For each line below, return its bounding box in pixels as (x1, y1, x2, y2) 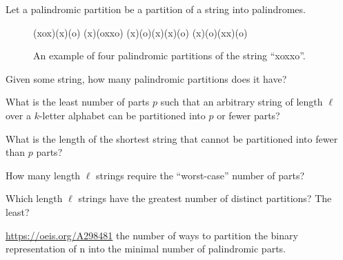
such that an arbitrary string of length (160, 94, 323, 109)
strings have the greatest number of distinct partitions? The (78, 191, 332, 206)
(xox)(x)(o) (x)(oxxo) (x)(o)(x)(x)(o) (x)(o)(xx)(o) (33, 25, 248, 39)
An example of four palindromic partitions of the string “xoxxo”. (33, 48, 306, 63)
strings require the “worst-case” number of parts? (96, 168, 305, 182)
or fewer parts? (217, 108, 280, 122)
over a (6, 108, 31, 122)
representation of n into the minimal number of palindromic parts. (6, 241, 286, 256)
